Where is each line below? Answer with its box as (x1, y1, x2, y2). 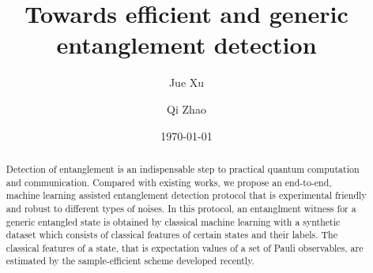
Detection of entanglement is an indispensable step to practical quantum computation (6, 162, 360, 175)
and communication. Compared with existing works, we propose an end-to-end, (6, 175, 332, 189)
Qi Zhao (167, 100, 206, 117)
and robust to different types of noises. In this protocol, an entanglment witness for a (6, 201, 356, 215)
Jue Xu (168, 74, 205, 91)
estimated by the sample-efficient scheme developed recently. (6, 254, 254, 267)
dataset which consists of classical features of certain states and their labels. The (6, 228, 337, 241)
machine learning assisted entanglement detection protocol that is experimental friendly (6, 189, 367, 202)
